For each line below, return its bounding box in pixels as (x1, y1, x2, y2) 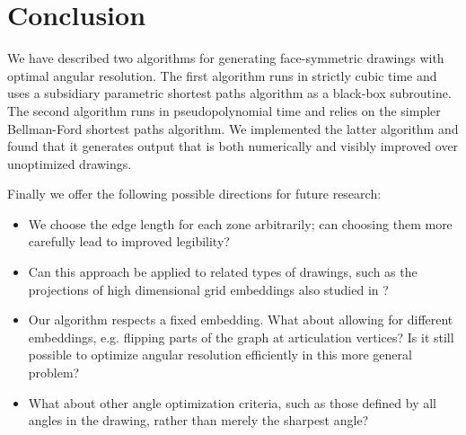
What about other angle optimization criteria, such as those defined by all (28, 393, 436, 412)
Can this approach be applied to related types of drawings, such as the (28, 262, 418, 281)
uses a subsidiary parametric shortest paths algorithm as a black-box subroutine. (7, 84, 452, 102)
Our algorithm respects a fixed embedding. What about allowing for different (28, 310, 453, 329)
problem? (28, 363, 80, 382)
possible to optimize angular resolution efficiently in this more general (28, 345, 412, 364)
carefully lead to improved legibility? (28, 232, 230, 251)
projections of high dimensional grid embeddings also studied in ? (28, 280, 389, 298)
